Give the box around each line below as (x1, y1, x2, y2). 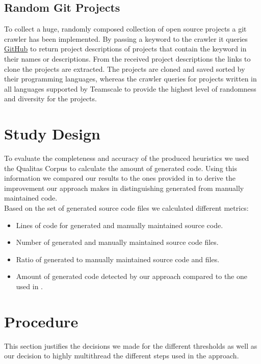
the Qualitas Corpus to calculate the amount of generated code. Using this (4, 162, 237, 173)
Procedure (4, 311, 79, 331)
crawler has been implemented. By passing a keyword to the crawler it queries (4, 33, 248, 44)
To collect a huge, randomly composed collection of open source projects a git (4, 23, 247, 34)
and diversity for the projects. (4, 93, 97, 104)
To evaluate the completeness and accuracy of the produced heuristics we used (4, 153, 249, 163)
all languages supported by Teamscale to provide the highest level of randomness (4, 83, 256, 94)
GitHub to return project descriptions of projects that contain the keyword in (4, 43, 247, 54)
